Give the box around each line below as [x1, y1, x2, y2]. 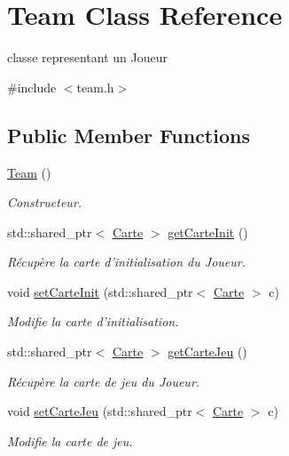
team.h [76, 77, 114, 96]
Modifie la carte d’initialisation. [7, 312, 179, 331]
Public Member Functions [7, 121, 250, 148]
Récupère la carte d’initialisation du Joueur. [7, 252, 246, 271]
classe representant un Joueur [7, 48, 168, 67]
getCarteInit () [168, 222, 248, 241]
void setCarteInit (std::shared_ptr [7, 282, 193, 300]
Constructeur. [7, 193, 82, 212]
